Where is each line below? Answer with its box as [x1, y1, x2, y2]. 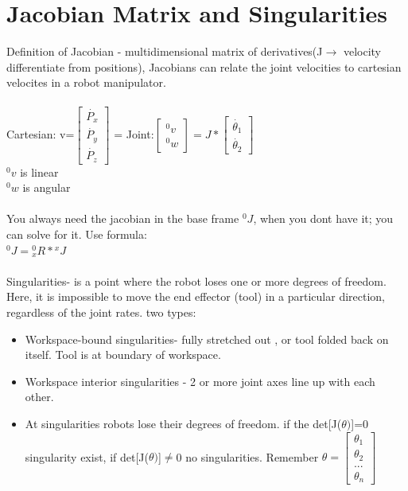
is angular [22, 179, 71, 196]
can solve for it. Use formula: [6, 226, 147, 242]
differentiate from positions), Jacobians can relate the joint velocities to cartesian [6, 58, 402, 75]
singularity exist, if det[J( [25, 448, 149, 465]
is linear [20, 163, 59, 180]
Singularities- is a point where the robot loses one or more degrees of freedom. [6, 272, 387, 289]
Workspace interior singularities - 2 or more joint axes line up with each [25, 372, 375, 389]
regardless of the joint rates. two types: [6, 303, 196, 320]
